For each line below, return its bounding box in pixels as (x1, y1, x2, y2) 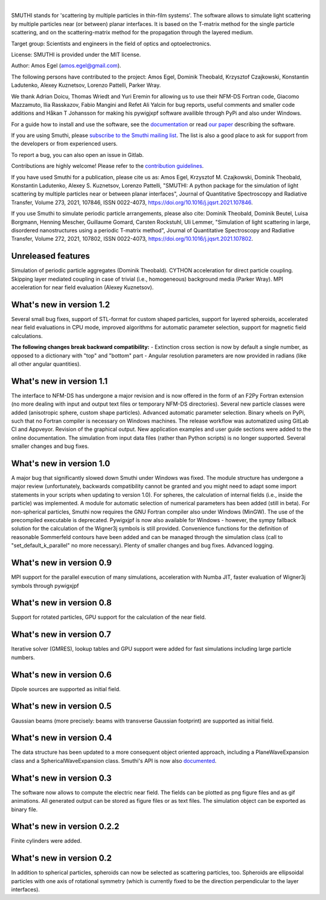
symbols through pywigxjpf (11, 582, 79, 589)
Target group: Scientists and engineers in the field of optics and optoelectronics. (11, 40, 211, 47)
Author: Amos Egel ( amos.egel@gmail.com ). (11, 62, 121, 69)
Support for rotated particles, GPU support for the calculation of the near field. (11, 613, 206, 621)
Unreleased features (11, 251, 90, 261)
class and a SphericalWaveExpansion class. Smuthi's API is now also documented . (11, 757, 217, 764)
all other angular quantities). (11, 360, 81, 368)
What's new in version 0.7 (11, 630, 112, 640)
